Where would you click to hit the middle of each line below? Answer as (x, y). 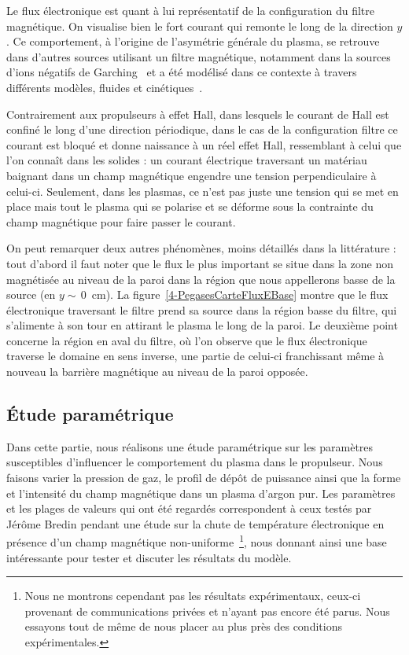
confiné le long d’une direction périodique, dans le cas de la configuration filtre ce (202, 129)
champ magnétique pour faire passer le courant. (121, 221)
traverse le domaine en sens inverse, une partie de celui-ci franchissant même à (195, 356)
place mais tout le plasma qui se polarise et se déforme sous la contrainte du (190, 206)
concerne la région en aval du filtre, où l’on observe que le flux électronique (187, 340)
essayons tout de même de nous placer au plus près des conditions (183, 626)
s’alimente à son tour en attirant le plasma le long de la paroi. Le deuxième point (202, 325)
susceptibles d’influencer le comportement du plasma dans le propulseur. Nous (195, 462)
